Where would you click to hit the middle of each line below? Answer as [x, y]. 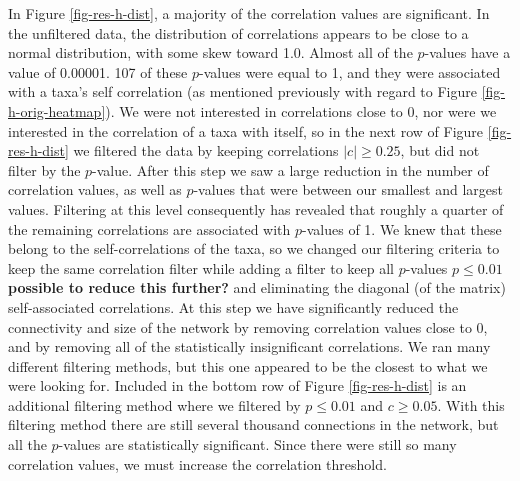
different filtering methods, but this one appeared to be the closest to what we [248, 365]
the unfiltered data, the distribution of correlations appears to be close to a [238, 32]
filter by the [44, 169]
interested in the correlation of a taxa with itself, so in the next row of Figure [246, 130]
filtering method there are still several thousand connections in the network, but [253, 424]
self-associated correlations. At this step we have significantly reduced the [233, 306]
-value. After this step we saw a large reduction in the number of [290, 169]
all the [27, 444]
